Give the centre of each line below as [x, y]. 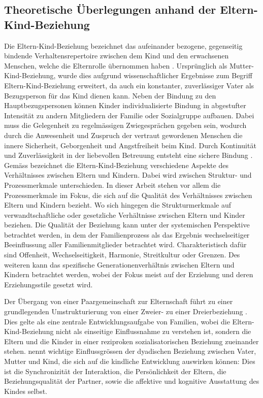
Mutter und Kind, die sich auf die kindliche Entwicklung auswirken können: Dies [130, 361]
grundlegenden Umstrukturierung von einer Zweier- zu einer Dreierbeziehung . [126, 311]
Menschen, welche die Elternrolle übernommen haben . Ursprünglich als [116, 65]
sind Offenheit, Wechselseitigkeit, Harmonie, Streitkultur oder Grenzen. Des [122, 255]
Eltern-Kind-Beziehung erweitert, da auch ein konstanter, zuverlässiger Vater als [129, 85]
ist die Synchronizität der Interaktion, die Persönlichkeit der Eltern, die [115, 371]
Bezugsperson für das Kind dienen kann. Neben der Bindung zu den [110, 95]
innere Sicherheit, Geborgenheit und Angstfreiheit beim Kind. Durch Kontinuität [130, 145]
